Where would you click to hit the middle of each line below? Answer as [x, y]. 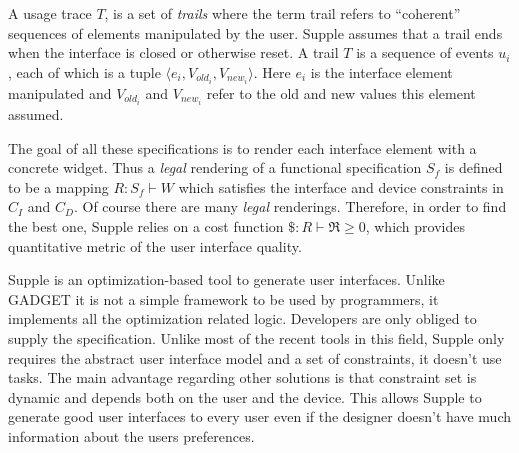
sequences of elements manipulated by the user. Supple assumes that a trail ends [255, 32]
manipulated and [60, 92]
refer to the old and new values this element [341, 92]
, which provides [415, 225]
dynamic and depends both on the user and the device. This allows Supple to [245, 396]
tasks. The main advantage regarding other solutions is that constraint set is [242, 377]
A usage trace [50, 13]
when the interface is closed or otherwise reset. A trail [173, 52]
